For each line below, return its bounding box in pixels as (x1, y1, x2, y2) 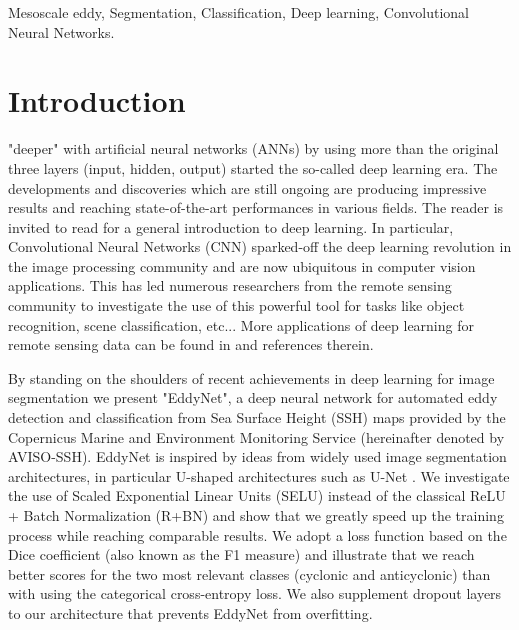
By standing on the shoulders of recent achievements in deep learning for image (8, 367, 495, 388)
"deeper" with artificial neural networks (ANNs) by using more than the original (8, 138, 499, 159)
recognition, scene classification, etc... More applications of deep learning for (8, 314, 474, 335)
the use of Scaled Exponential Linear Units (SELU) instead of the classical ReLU (8, 485, 506, 506)
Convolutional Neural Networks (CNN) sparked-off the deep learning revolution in (8, 236, 512, 257)
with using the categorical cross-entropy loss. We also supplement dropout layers (8, 583, 502, 604)
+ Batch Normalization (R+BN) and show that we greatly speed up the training (8, 505, 504, 525)
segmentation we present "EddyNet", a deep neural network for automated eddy (8, 387, 498, 408)
